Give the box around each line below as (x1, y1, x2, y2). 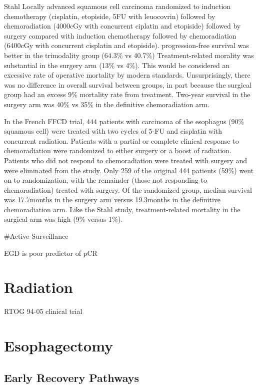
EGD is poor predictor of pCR (4, 247, 97, 258)
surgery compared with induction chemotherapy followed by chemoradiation (4, 30, 236, 41)
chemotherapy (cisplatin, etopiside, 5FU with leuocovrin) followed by (4, 11, 215, 21)
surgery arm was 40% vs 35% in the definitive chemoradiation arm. (4, 99, 210, 109)
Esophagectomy (4, 335, 113, 356)
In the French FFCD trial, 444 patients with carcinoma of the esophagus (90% (4, 116, 244, 126)
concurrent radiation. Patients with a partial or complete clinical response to (4, 135, 239, 146)
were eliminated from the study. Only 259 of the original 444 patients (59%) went (4, 165, 254, 175)
